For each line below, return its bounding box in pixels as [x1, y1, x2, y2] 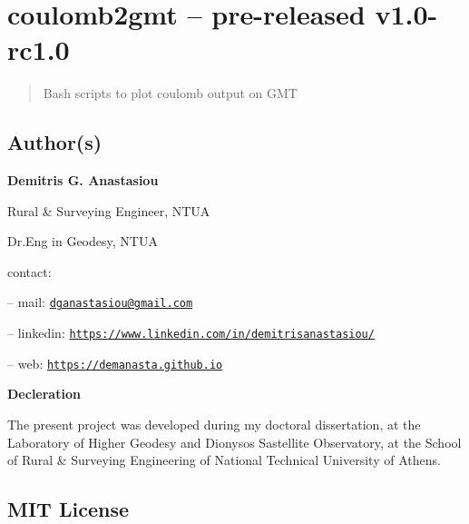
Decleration [7, 384, 81, 403]
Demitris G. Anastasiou [7, 171, 159, 190]
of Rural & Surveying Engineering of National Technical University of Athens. [7, 450, 441, 470]
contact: [7, 262, 52, 281]
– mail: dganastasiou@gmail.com [7, 292, 193, 311]
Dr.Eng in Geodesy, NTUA [7, 232, 158, 251]
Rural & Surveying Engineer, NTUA [7, 201, 210, 220]
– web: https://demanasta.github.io [7, 353, 223, 372]
